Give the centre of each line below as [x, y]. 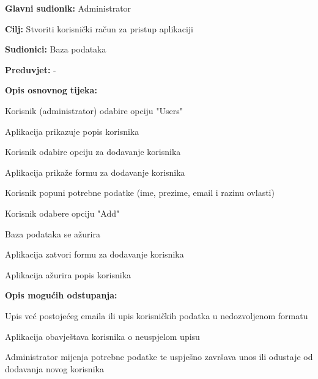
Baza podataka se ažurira [53, 233]
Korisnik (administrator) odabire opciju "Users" [94, 110]
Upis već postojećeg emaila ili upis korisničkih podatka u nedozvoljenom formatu [157, 315]
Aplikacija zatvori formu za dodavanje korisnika [94, 254]
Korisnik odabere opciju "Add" [62, 213]
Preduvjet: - [31, 69]
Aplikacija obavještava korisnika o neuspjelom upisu [102, 336]
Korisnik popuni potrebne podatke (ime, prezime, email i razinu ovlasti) [140, 193]
